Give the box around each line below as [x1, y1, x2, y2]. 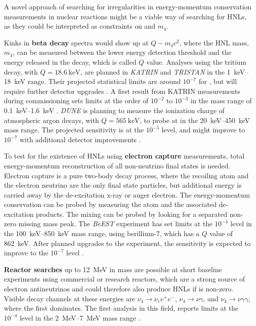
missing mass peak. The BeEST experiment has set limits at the [18, 218, 213, 229]
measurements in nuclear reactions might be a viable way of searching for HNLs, [4, 11, 247, 21]
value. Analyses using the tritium [146, 56, 247, 67]
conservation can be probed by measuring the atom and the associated [4, 199, 217, 209]
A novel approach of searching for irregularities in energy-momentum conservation [4, 1, 252, 11]
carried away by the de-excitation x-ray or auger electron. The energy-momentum [4, 189, 250, 200]
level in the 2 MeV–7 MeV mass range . [19, 312, 141, 323]
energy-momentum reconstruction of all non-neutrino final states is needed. [4, 160, 230, 170]
